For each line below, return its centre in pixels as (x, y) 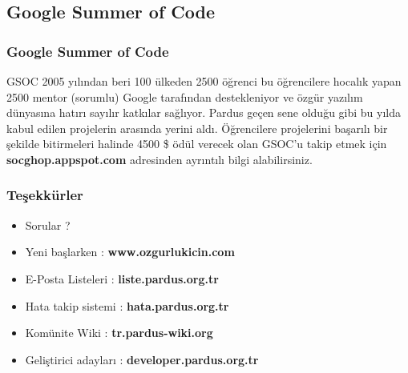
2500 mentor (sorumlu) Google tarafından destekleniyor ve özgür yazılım (185, 96)
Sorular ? (48, 225)
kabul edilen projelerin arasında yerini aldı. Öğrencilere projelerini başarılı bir (197, 128)
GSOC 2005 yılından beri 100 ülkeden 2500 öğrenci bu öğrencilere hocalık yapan (204, 81)
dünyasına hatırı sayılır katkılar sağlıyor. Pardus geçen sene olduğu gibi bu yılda (204, 112)
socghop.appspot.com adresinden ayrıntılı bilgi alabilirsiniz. (160, 159)
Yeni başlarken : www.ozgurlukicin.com (130, 252)
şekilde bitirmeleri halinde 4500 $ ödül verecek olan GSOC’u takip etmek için (197, 144)
